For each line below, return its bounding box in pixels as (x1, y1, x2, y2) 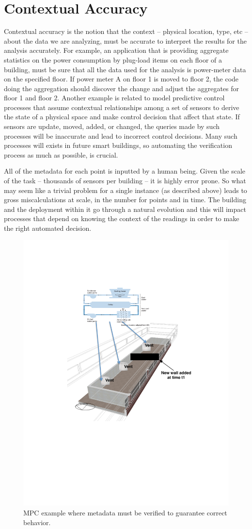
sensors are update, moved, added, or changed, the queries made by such (4, 121, 220, 131)
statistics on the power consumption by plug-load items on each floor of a (4, 54, 222, 64)
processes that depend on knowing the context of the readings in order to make (4, 213, 239, 224)
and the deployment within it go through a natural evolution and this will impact (4, 204, 246, 214)
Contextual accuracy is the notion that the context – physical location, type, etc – (4, 26, 248, 36)
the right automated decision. (4, 223, 92, 233)
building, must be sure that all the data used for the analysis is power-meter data (4, 64, 246, 74)
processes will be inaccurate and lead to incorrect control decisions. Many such (4, 130, 237, 141)
